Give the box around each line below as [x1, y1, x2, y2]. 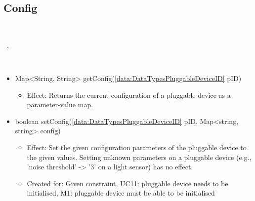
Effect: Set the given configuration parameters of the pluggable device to [27, 142, 247, 152]
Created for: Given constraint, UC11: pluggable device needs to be [27, 178, 228, 188]
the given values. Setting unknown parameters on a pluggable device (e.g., [27, 152, 252, 162]
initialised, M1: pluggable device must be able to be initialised [27, 188, 215, 198]
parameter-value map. [27, 99, 93, 110]
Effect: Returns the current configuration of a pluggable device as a [27, 89, 231, 100]
